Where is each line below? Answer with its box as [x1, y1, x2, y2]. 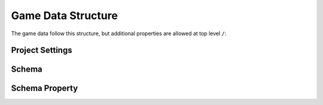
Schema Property [11, 84, 78, 94]
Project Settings [11, 45, 72, 55]
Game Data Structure [11, 9, 118, 22]
